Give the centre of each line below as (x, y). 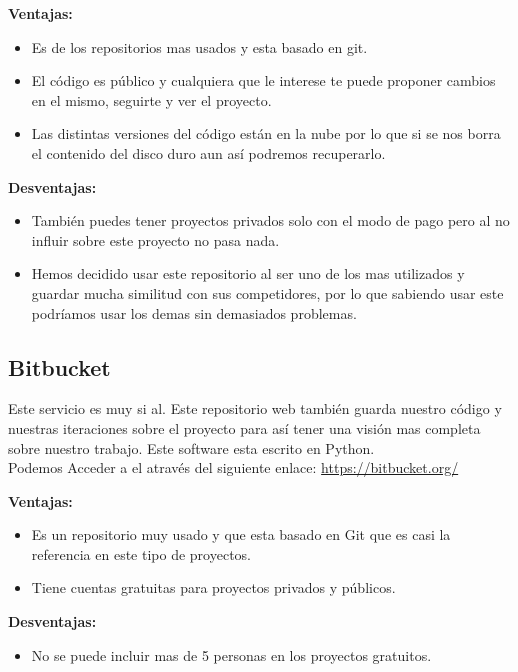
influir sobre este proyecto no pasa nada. (155, 239)
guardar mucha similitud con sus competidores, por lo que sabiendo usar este (267, 292)
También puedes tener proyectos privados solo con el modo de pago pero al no (270, 220)
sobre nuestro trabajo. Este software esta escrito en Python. (191, 447)
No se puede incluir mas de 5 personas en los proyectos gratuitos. (231, 654)
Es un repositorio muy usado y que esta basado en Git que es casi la (241, 534)
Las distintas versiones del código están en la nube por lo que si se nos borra (266, 133)
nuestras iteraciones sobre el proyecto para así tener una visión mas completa (244, 427)
